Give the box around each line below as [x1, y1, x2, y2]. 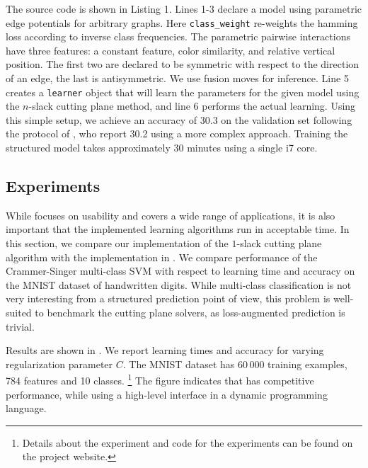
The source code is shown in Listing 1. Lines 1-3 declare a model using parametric [6, 1, 362, 16]
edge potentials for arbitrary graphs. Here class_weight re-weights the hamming [6, 15, 358, 30]
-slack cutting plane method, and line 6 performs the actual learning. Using [28, 98, 356, 113]
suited [6, 305, 32, 320]
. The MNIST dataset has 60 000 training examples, [122, 356, 347, 371]
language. [6, 401, 47, 416]
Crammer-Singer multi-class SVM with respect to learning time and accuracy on [6, 263, 355, 278]
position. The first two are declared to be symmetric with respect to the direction [6, 57, 360, 72]
